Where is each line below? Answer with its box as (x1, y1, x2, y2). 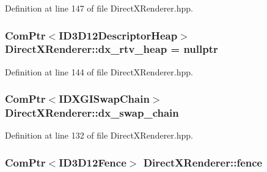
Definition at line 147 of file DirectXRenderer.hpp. (5, 2, 193, 14)
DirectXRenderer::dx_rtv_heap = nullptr (5, 41, 218, 57)
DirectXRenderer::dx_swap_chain (5, 105, 179, 120)
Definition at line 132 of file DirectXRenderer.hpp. (5, 129, 193, 142)
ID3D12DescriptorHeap (59, 27, 178, 43)
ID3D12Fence (59, 154, 126, 170)
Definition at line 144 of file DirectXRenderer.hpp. (5, 65, 193, 78)
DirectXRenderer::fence (143, 154, 263, 170)
